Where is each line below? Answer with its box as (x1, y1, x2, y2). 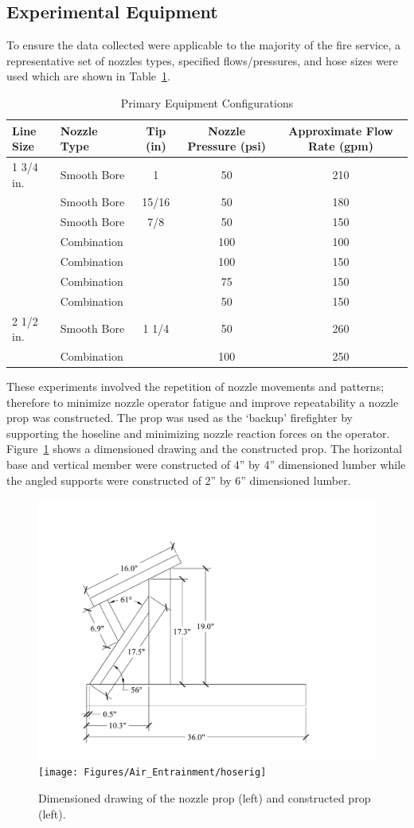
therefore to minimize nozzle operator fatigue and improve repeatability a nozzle (6, 393, 399, 410)
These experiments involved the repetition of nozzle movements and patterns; (6, 378, 385, 395)
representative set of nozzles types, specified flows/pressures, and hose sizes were (6, 52, 398, 68)
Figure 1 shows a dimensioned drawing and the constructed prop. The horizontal (6, 440, 402, 457)
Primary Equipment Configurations (120, 94, 294, 111)
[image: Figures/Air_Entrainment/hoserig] (38, 767, 267, 779)
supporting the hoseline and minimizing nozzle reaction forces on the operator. (6, 424, 390, 441)
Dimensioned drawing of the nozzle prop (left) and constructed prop (38, 789, 371, 806)
